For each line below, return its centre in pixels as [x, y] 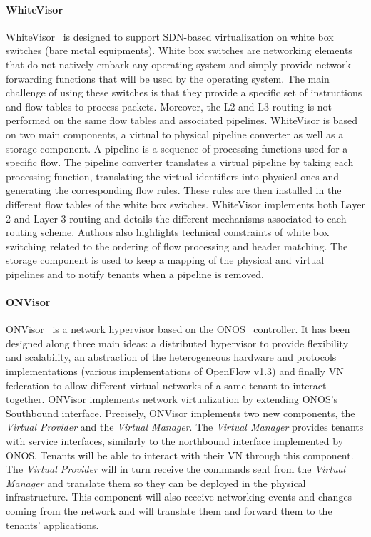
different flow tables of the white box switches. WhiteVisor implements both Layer [185, 204]
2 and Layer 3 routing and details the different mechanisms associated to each [176, 218]
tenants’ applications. [52, 525]
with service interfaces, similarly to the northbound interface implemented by [174, 441]
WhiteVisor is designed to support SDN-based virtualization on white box [170, 36]
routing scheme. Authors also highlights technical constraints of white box [168, 232]
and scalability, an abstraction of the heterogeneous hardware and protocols [171, 357]
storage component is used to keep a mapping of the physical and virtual [165, 260]
